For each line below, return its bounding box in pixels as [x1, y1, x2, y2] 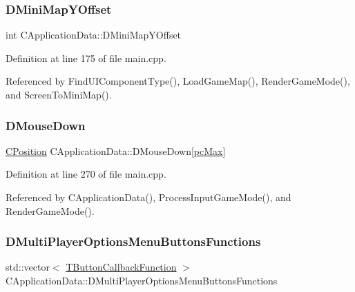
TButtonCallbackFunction [66, 260, 177, 274]
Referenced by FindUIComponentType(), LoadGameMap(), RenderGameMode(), [6, 74, 350, 88]
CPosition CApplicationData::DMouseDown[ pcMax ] [6, 143, 226, 158]
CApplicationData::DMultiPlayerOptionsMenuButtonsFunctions [6, 273, 278, 287]
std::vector [6, 260, 50, 274]
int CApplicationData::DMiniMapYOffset [6, 28, 182, 42]
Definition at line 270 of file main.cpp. [6, 167, 166, 181]
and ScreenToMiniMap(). [6, 87, 112, 101]
